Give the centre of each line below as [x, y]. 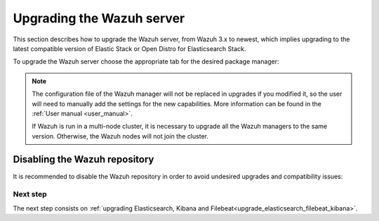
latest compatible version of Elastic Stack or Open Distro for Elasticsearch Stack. [129, 48]
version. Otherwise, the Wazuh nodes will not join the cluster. [120, 136]
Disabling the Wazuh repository [84, 160]
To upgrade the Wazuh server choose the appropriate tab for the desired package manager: [146, 62]
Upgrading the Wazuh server [99, 18]
